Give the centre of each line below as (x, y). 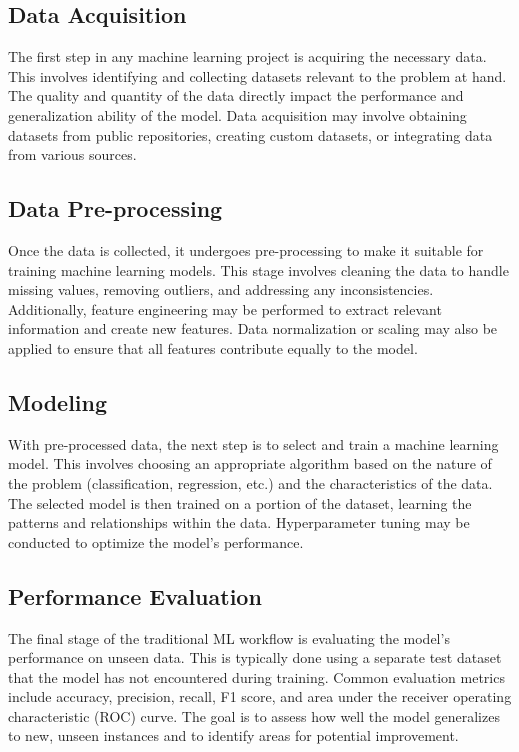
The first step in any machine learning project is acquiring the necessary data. (247, 56)
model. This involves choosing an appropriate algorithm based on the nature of (250, 463)
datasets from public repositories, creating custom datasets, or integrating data (250, 134)
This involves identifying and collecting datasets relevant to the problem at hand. (257, 75)
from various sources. (72, 154)
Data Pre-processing (115, 208)
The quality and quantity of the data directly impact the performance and (236, 95)
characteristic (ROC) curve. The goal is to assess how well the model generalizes (254, 715)
